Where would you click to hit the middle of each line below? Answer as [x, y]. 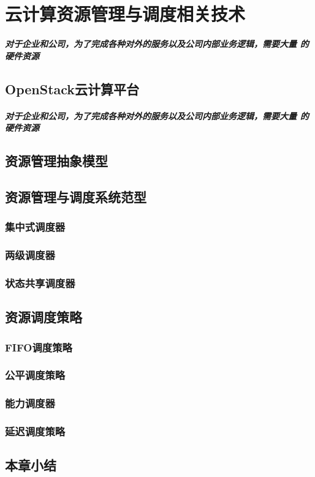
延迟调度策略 [35, 431]
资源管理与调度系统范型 [76, 196]
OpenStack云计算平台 [72, 88]
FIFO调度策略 [39, 347]
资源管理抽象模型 [56, 161]
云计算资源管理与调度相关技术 [125, 14]
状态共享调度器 [40, 283]
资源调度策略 [44, 317]
